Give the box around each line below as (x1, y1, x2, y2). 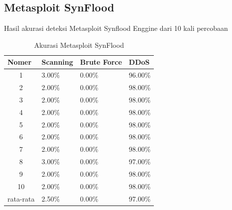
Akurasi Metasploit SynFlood (34, 39, 124, 50)
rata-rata (7, 193, 35, 204)
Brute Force (80, 57, 122, 67)
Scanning (41, 57, 73, 67)
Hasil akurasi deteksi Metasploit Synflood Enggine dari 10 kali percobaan (4, 23, 228, 33)
